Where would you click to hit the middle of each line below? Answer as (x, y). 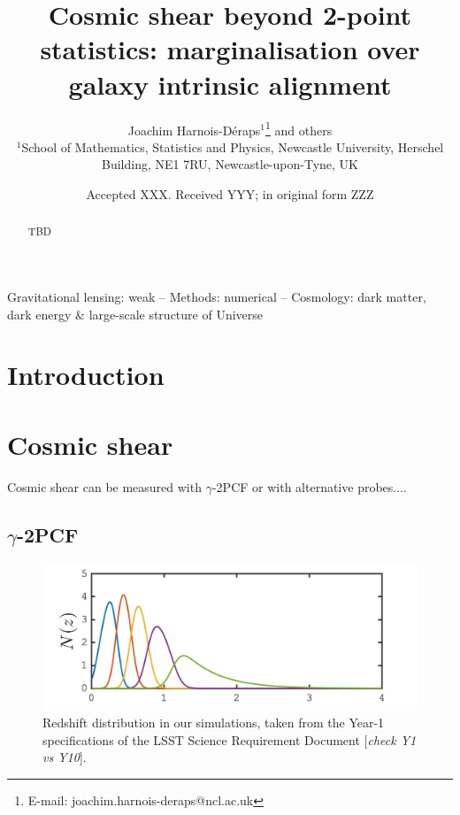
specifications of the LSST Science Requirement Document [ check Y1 (230, 739)
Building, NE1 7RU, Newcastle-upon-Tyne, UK (230, 164)
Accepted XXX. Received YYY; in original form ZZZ (230, 193)
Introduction (86, 375)
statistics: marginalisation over (230, 49)
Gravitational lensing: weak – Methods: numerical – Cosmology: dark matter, (217, 296)
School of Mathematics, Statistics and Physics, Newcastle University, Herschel (233, 146)
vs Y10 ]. (65, 757)
